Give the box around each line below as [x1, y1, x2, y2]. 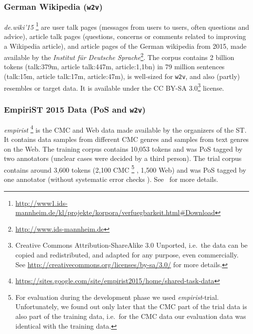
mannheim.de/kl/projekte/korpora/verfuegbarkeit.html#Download [15, 207, 215, 217]
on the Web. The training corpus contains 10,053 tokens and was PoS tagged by [4, 143, 243, 154]
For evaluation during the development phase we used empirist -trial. [15, 292, 219, 302]
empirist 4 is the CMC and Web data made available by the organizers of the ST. [4, 123, 247, 135]
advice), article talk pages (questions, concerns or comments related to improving [4, 31, 246, 41]
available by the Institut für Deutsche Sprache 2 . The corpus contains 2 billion [4, 51, 235, 62]
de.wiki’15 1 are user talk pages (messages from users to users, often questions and [4, 20, 249, 32]
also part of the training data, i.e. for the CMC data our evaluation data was [15, 311, 246, 321]
